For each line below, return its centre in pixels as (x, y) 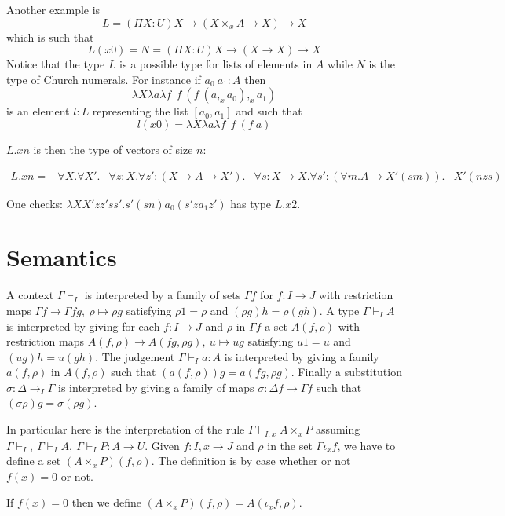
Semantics (62, 257)
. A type (339, 310)
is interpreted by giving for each (83, 326)
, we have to (366, 445)
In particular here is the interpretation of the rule (126, 429)
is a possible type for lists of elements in (216, 64)
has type (251, 203)
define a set (34, 461)
